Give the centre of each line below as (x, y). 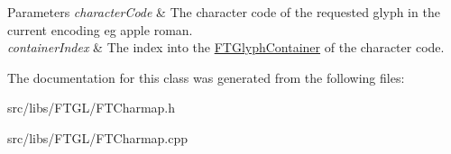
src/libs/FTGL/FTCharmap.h (92, 108)
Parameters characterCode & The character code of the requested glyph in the (224, 12)
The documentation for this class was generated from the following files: (206, 77)
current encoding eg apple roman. (100, 29)
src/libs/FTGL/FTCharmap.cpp (98, 137)
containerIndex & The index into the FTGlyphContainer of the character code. (226, 47)
